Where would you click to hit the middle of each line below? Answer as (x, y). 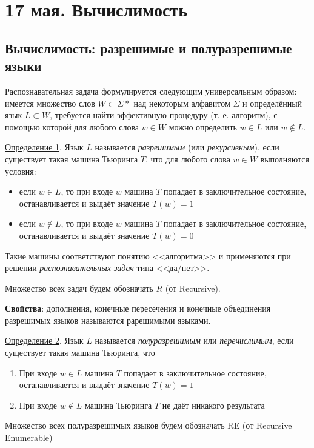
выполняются (285, 159)
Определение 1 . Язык (44, 147)
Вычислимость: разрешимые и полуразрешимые (149, 48)
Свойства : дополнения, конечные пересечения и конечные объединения (138, 308)
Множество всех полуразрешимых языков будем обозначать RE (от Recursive (149, 425)
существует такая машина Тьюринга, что (80, 353)
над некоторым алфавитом (182, 103)
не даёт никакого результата (213, 405)
